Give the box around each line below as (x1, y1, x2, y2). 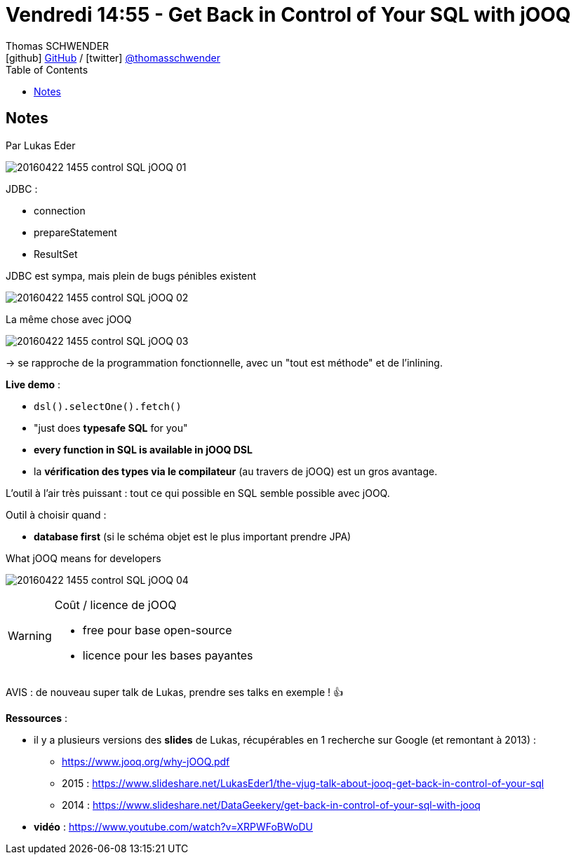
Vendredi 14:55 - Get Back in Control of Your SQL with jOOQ (6, 3, 571, 27)
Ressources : (6, 711, 68, 724)
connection (34, 204, 86, 217)
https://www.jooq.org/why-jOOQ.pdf (62, 755, 230, 767)
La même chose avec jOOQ (6, 313, 132, 325)
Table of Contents (6, 63, 88, 76)
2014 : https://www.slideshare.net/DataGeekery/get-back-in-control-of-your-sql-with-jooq (62, 798, 481, 811)
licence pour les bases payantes (82, 648, 253, 662)
